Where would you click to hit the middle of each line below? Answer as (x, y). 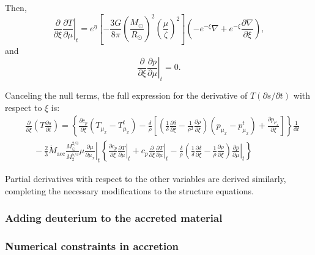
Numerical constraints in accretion (92, 245)
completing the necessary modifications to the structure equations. (129, 190)
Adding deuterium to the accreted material (114, 218)
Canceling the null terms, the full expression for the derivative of (126, 95)
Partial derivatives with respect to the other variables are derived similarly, (146, 179)
